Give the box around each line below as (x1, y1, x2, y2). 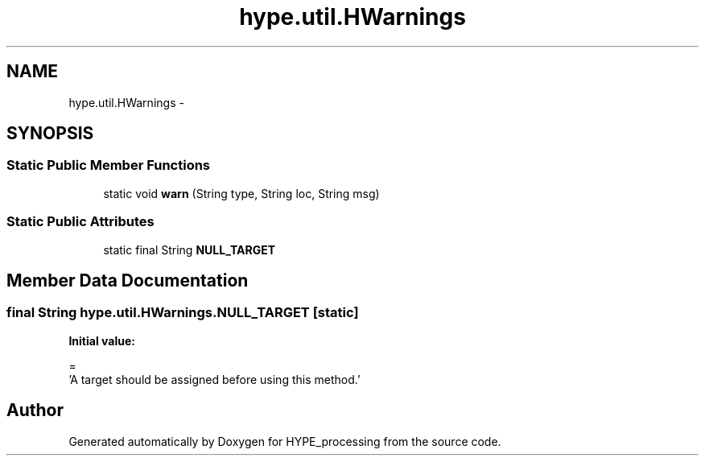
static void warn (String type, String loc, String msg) (103, 186, 380, 200)
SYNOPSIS (6, 123, 94, 144)
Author (6, 400, 64, 421)
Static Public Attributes (6, 213, 155, 230)
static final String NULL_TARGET (103, 242, 276, 257)
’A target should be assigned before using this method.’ (68, 372, 361, 386)
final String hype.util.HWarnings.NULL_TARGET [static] (6, 304, 359, 321)
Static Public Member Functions (6, 157, 211, 174)
